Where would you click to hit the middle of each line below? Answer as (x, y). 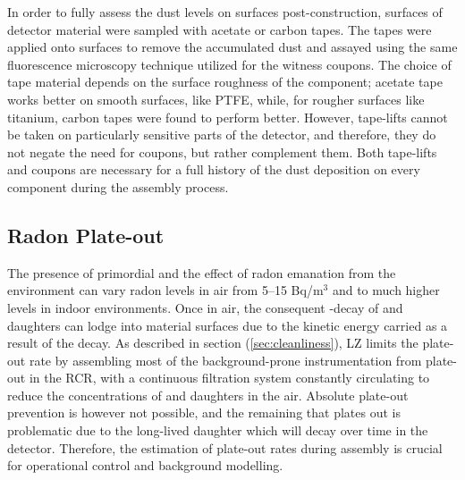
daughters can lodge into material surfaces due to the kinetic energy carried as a (228, 325)
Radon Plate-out (86, 235)
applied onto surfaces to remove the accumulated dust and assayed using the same (232, 47)
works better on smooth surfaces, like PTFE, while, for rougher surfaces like (216, 99)
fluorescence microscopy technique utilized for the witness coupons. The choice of (229, 64)
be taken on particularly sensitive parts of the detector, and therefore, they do (222, 135)
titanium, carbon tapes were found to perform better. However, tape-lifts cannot (228, 117)
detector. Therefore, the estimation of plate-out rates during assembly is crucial (225, 447)
